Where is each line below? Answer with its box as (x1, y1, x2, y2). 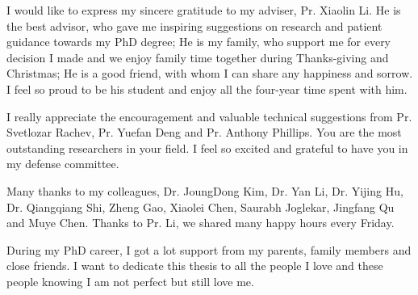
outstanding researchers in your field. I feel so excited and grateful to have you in (6, 139, 408, 156)
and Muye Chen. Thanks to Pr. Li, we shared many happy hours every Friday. (6, 214, 395, 231)
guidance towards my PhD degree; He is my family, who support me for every (6, 33, 391, 50)
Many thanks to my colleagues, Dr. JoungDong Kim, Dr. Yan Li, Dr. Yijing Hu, (6, 182, 403, 199)
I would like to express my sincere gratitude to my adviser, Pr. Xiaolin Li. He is (6, 2, 401, 18)
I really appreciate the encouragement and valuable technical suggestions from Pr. (6, 107, 412, 124)
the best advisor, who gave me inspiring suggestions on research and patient (6, 17, 382, 34)
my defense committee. (6, 155, 119, 172)
